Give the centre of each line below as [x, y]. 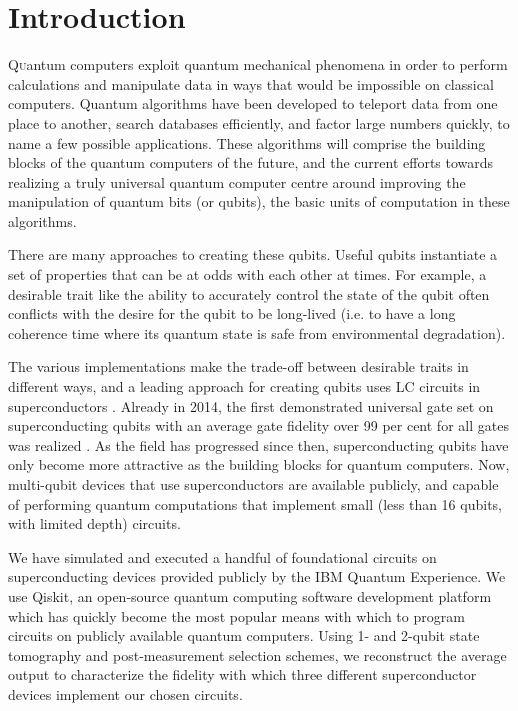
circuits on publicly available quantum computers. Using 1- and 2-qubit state [244, 635]
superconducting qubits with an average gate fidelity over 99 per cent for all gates [258, 425]
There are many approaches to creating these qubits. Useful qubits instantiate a [253, 254]
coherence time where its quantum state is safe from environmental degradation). [257, 332]
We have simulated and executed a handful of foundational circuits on [222, 556]
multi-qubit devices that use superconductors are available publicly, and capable [253, 484]
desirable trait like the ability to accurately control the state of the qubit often [249, 293]
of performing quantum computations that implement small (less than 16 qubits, [255, 503]
